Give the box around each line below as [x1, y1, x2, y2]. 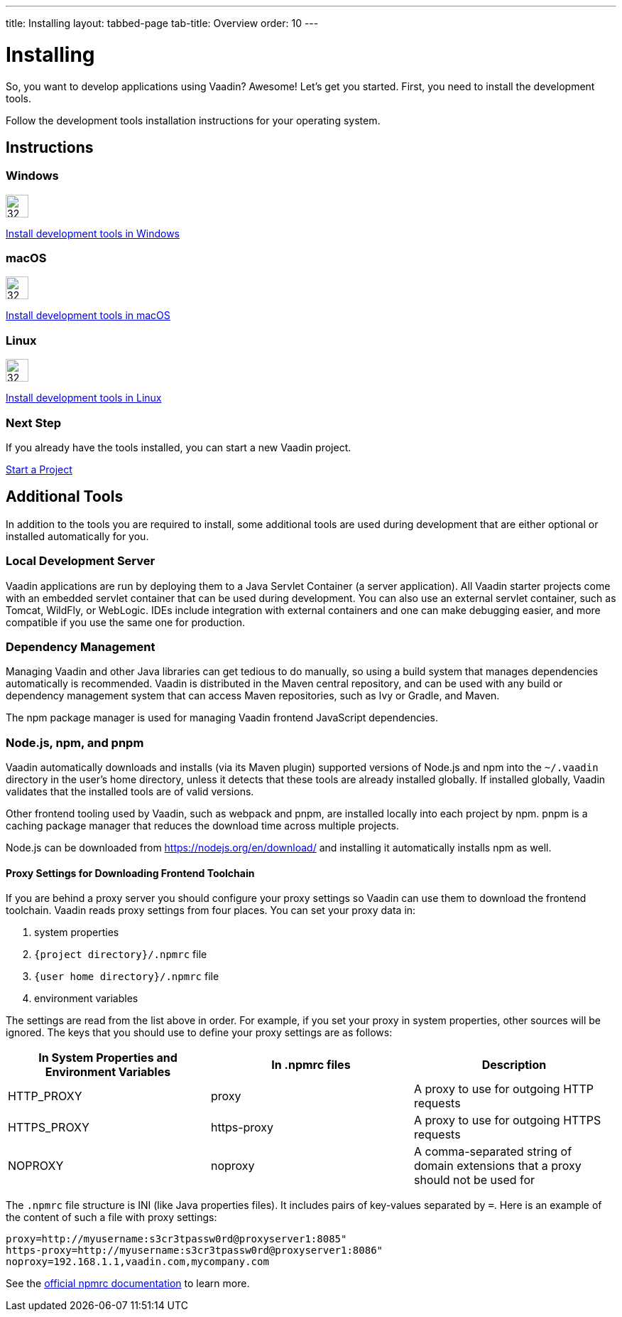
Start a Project [6, 463, 72, 475]
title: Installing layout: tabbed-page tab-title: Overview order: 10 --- [6, 17, 319, 29]
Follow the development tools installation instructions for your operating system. [6, 114, 381, 127]
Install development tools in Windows [6, 227, 180, 240]
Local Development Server [6, 554, 155, 569]
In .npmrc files [271, 1058, 351, 1073]
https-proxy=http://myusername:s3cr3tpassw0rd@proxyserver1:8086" [6, 1245, 383, 1257]
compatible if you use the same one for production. [6, 616, 245, 628]
